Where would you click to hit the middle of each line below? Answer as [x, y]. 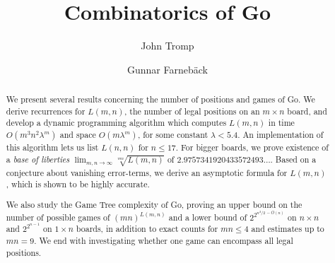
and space [78, 135]
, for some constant [173, 135]
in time [281, 123]
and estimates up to [288, 229]
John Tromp [167, 46]
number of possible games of [58, 217]
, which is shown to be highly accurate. [78, 184]
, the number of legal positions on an [192, 111]
